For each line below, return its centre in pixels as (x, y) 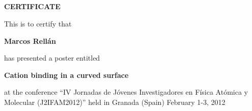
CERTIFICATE (32, 6)
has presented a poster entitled (52, 58)
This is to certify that (38, 23)
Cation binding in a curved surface (66, 75)
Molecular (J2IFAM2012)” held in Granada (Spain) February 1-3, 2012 (115, 102)
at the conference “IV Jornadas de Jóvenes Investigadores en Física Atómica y (126, 92)
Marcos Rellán (30, 40)
